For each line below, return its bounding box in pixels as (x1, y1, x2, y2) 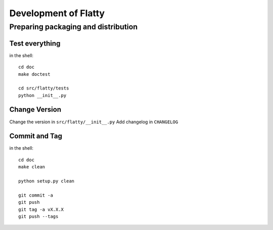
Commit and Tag (9, 132, 63, 141)
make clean (18, 164, 45, 170)
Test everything (9, 39, 61, 48)
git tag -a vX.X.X (18, 206, 64, 212)
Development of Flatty (9, 8, 105, 19)
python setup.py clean (18, 178, 75, 184)
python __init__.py (18, 93, 67, 98)
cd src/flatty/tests (18, 85, 69, 91)
